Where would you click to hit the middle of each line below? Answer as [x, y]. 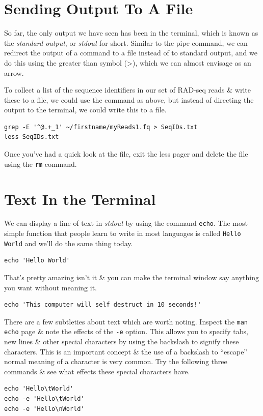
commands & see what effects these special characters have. [97, 371]
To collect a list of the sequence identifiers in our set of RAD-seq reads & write [127, 90]
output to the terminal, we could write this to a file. [85, 110]
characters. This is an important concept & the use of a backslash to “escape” [126, 351]
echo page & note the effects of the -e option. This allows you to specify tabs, [126, 331]
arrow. [14, 72]
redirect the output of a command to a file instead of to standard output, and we [131, 53]
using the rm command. [41, 164]
